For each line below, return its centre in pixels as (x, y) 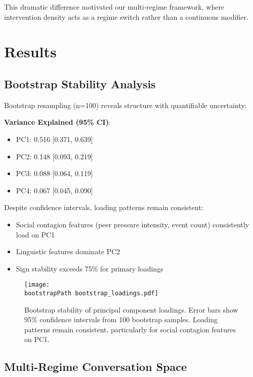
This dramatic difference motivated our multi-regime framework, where (114, 7)
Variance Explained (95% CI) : (57, 122)
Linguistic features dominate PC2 (68, 251)
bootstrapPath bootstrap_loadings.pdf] (91, 293)
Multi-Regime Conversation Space (96, 367)
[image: (37, 285)
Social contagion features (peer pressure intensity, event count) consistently (133, 224)
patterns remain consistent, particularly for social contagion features (130, 329)
